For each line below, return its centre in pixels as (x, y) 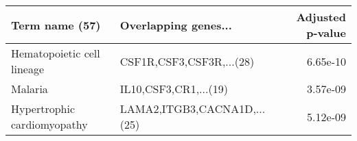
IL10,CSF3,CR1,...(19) (174, 89)
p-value (326, 33)
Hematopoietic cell (56, 53)
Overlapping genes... (176, 25)
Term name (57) (56, 25)
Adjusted (321, 17)
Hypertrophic (43, 108)
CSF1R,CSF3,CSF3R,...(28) (187, 61)
